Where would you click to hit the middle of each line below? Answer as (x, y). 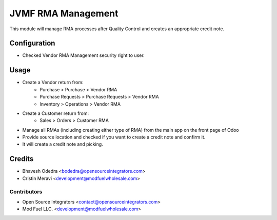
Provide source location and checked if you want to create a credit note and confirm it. (114, 137)
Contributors (26, 191)
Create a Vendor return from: (53, 83)
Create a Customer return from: (56, 113)
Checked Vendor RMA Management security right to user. (83, 55)
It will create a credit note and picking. (63, 144)
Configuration (32, 43)
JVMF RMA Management (64, 13)
